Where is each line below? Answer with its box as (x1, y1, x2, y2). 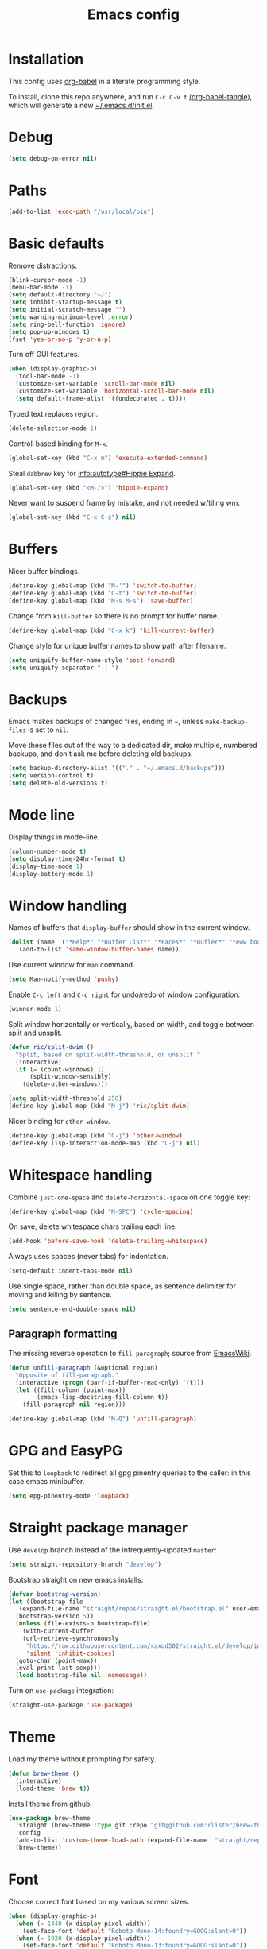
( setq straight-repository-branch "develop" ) (8, 1560, 161, 1568)
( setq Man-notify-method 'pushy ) (8, 975, 119, 983)
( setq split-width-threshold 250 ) (8, 1095, 123, 1102)
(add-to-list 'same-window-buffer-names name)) (18, 946, 180, 954)
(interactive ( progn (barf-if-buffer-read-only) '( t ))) (15, 1378, 204, 1386)
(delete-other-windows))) (22, 1080, 109, 1088)
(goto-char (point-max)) (15, 1656, 98, 1664)
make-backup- (205, 718, 249, 727)
